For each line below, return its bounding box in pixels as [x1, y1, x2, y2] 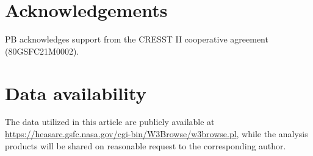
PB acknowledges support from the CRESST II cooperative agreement [5, 33, 268, 46]
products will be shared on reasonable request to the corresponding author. [5, 139, 286, 152]
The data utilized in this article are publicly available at [5, 115, 215, 128]
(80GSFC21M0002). [5, 44, 79, 57]
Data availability [5, 80, 146, 105]
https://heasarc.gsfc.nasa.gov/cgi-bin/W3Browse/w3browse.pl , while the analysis [5, 127, 308, 140]
